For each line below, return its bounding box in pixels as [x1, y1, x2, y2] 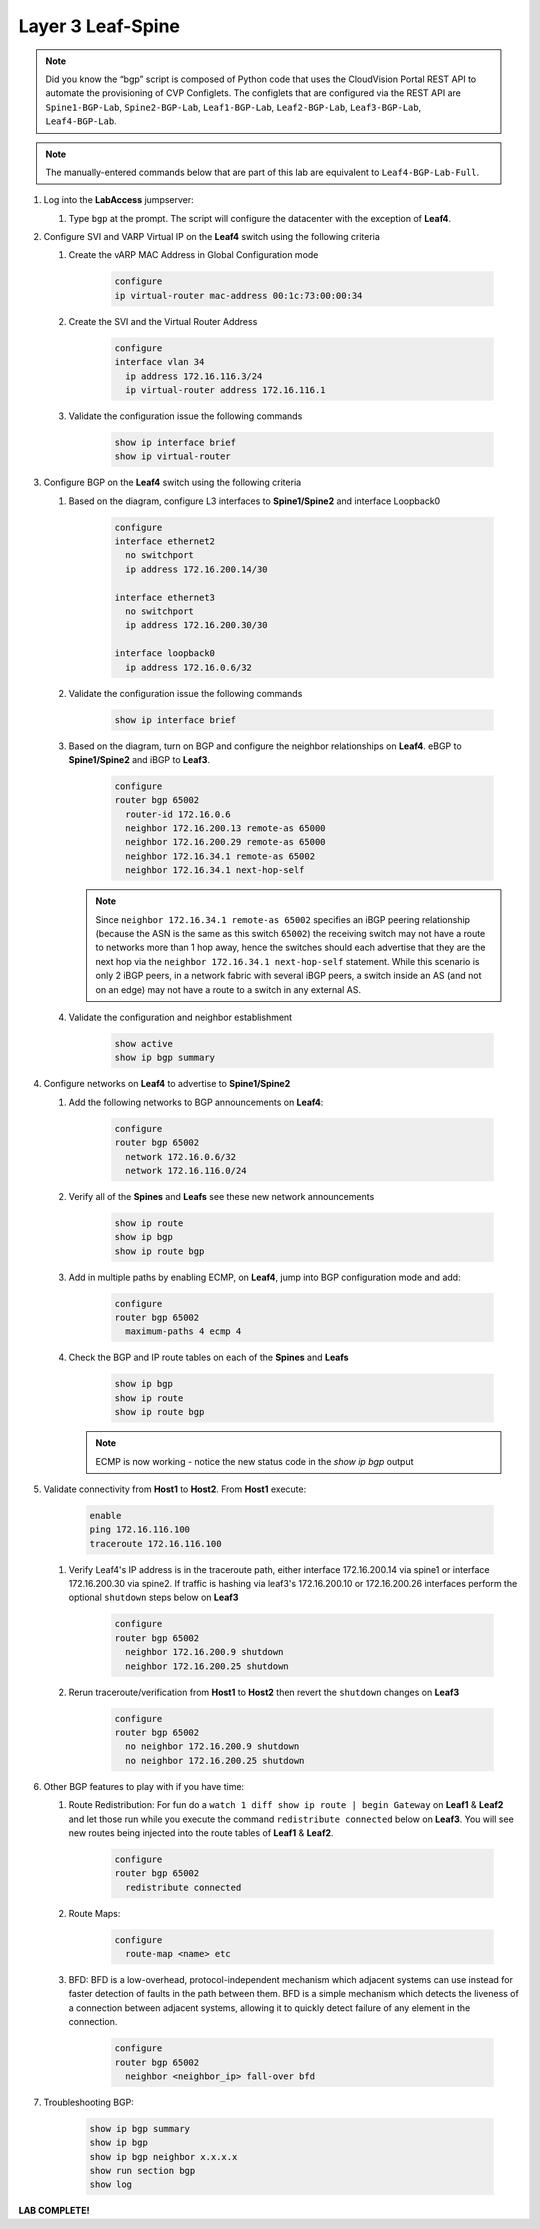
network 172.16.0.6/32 [125, 1151, 237, 1162]
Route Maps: [68, 1907, 121, 1919]
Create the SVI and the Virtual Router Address [68, 315, 258, 327]
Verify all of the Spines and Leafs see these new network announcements [68, 1190, 375, 1202]
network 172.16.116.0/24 [125, 1165, 247, 1176]
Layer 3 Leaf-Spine [18, 15, 180, 37]
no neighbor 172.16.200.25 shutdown [125, 1755, 305, 1766]
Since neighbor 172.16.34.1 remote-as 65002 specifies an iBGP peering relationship [95, 913, 470, 925]
